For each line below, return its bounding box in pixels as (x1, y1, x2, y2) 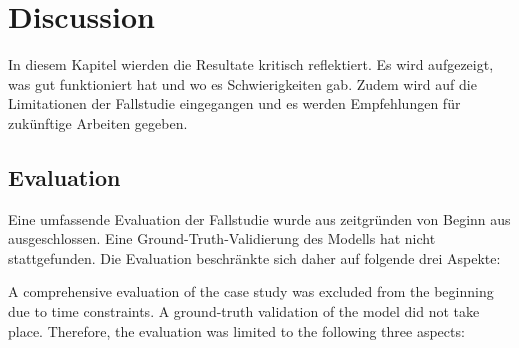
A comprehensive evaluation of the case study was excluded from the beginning (8, 281, 494, 302)
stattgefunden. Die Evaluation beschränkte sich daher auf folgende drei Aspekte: (8, 247, 501, 268)
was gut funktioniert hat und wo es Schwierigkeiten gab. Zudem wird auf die (8, 73, 477, 94)
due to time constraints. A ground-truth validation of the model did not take (8, 301, 480, 322)
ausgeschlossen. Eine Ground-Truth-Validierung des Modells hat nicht (8, 228, 436, 249)
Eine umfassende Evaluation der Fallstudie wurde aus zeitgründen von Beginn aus (8, 208, 511, 229)
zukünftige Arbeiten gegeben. (8, 112, 188, 133)
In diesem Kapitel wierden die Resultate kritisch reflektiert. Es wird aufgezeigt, (8, 54, 494, 75)
